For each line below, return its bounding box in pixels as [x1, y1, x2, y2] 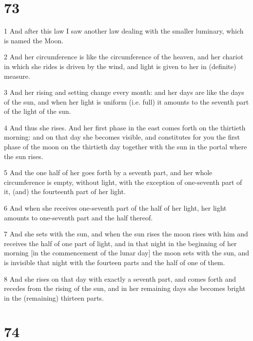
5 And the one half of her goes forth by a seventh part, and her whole [4, 167, 213, 178]
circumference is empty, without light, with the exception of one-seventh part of [4, 177, 242, 187]
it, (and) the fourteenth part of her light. [4, 186, 126, 197]
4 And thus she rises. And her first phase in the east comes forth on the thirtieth [4, 122, 246, 132]
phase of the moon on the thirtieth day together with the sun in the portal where [4, 142, 247, 152]
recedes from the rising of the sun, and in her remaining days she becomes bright [4, 283, 246, 293]
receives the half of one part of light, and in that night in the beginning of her [4, 238, 237, 248]
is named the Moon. [4, 35, 64, 45]
